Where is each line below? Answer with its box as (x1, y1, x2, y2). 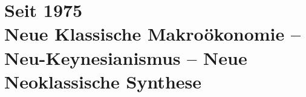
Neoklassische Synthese (4, 69, 202, 93)
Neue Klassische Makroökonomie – (4, 21, 301, 46)
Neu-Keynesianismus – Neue (4, 45, 247, 70)
